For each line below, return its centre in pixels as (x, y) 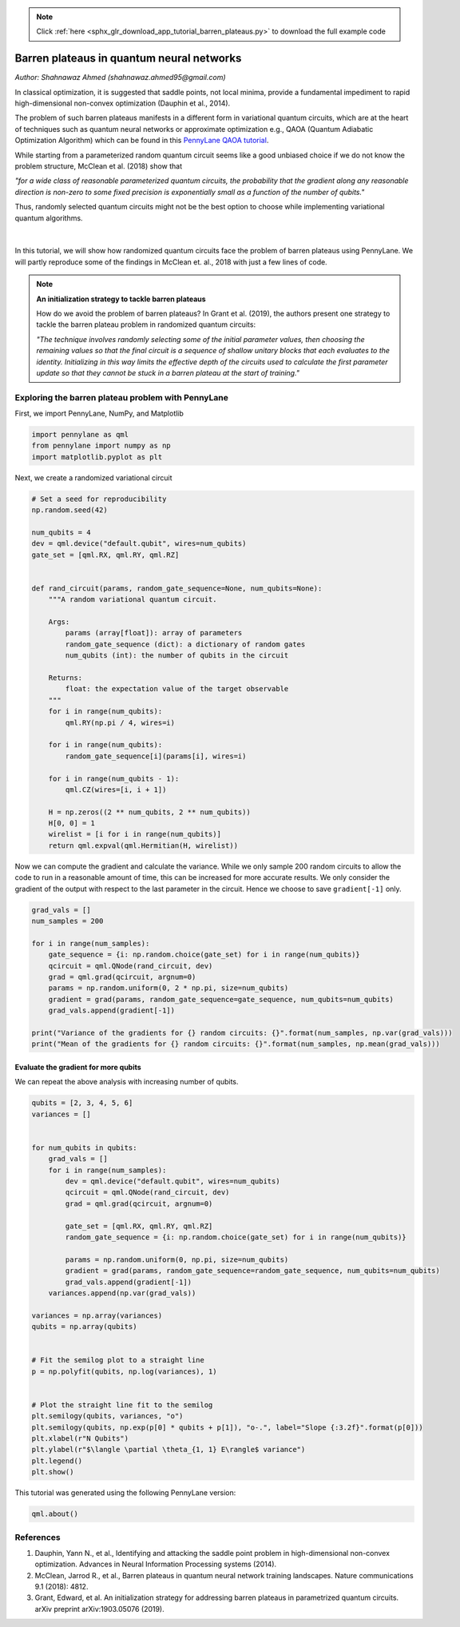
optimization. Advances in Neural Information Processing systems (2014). (156, 1564)
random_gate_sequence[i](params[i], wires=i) (156, 756)
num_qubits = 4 (61, 532)
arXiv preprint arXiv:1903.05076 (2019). (100, 1609)
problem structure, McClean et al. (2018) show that (99, 166)
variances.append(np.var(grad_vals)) (122, 1293)
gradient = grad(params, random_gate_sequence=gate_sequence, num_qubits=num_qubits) (221, 999)
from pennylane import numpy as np (101, 446)
